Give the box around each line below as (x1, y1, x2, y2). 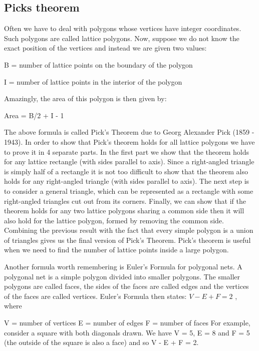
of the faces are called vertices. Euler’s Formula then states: (4, 290, 187, 301)
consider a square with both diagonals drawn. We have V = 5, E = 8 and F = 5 (4, 327, 250, 337)
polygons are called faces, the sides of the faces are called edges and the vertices (4, 281, 249, 291)
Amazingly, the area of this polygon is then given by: (4, 93, 167, 104)
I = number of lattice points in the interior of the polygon (4, 76, 182, 87)
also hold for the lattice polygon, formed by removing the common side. (4, 215, 224, 225)
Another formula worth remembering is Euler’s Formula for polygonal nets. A (4, 261, 242, 272)
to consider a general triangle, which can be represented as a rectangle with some (4, 185, 253, 196)
